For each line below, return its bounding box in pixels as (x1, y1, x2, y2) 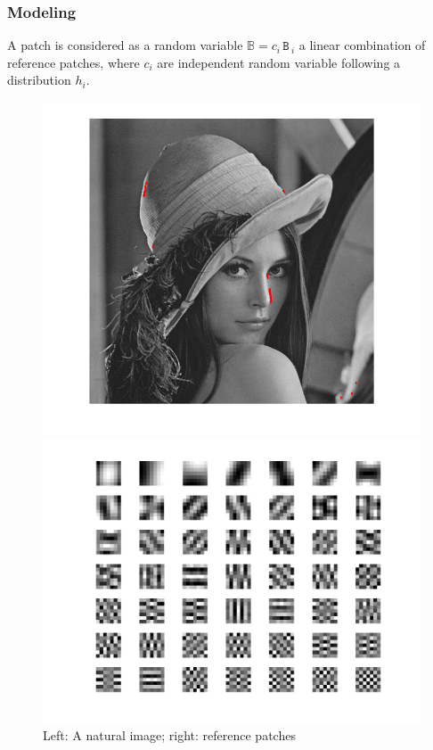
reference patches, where (7, 53, 140, 71)
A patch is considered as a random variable (7, 36, 243, 54)
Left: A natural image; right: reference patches (43, 726, 296, 745)
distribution (7, 70, 71, 89)
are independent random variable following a (157, 53, 401, 71)
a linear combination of (298, 36, 426, 54)
